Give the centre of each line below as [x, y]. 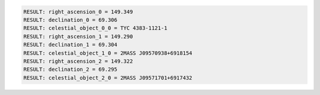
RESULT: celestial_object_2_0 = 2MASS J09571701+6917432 [108, 78]
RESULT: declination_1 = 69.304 [71, 45]
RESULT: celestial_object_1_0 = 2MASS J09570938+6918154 [108, 53]
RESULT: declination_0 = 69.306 [71, 20]
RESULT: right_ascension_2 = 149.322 [78, 61]
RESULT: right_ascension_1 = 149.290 [78, 36]
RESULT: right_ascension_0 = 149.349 [78, 12]
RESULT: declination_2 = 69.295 [71, 70]
